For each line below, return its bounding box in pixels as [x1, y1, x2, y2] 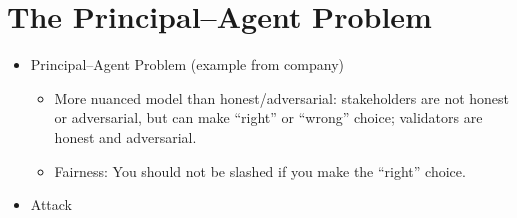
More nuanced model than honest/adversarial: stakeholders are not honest [54, 87, 510, 108]
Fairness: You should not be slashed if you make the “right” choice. [54, 160, 466, 181]
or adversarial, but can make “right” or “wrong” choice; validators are [54, 107, 483, 128]
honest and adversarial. [54, 126, 197, 147]
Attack [30, 194, 73, 215]
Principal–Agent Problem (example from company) [30, 54, 344, 75]
